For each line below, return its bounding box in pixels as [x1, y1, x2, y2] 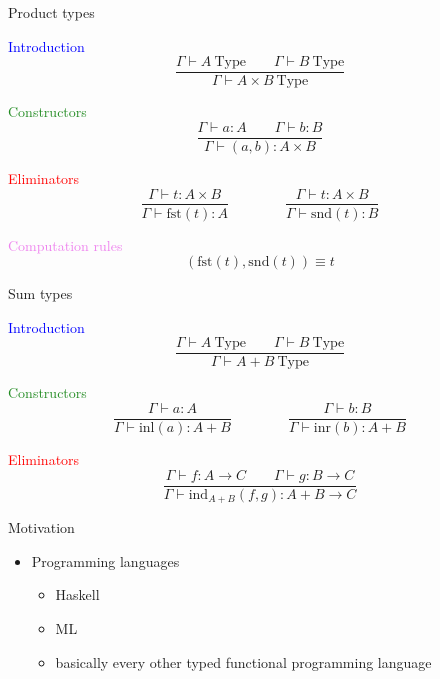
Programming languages [31, 550, 180, 571]
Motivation [8, 517, 75, 538]
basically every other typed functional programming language [55, 651, 432, 672]
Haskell [55, 584, 100, 605]
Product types [8, 2, 95, 22]
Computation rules [8, 234, 123, 255]
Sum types [8, 283, 73, 304]
